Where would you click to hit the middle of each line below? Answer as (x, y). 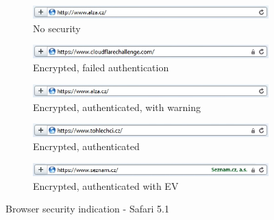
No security (57, 28)
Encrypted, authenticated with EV (106, 185)
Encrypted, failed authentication (101, 68)
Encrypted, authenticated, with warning (117, 107)
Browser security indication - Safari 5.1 (87, 209)
